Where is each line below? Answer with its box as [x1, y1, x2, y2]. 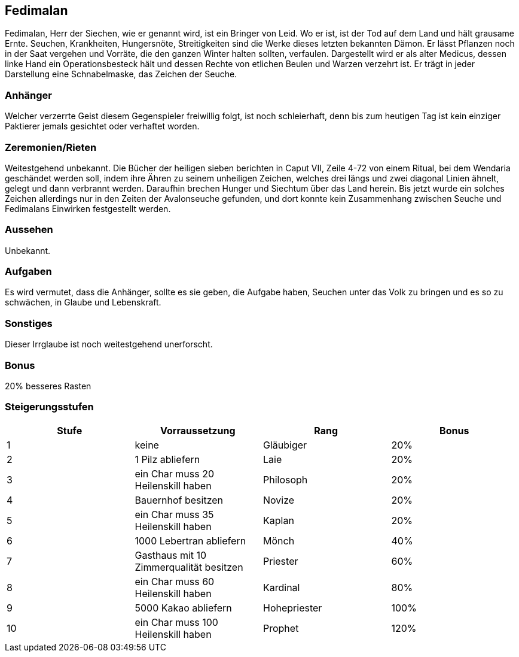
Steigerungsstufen [5, 401, 94, 413]
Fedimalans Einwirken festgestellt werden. [5, 203, 171, 214]
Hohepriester [263, 601, 322, 614]
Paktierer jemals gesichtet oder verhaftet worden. [5, 121, 200, 132]
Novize [263, 493, 295, 506]
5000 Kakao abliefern [135, 601, 232, 614]
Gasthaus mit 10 [135, 549, 207, 561]
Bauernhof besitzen [135, 493, 224, 506]
